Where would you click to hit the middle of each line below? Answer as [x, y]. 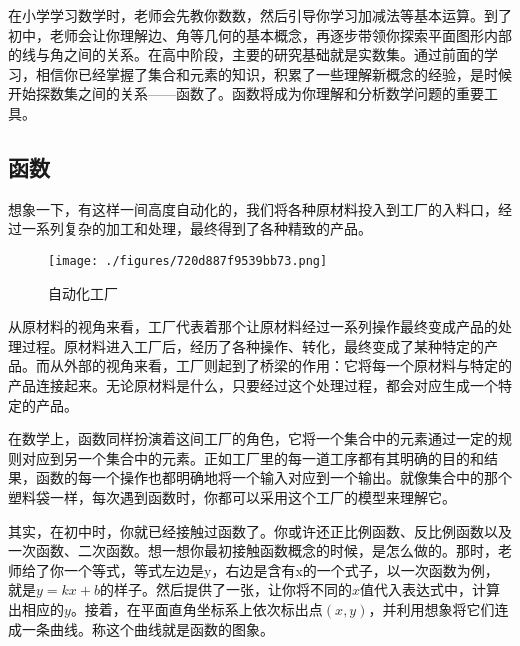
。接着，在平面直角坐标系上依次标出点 [196, 608]
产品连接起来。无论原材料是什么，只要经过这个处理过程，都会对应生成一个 [253, 384]
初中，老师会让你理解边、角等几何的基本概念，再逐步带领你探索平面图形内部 [260, 34]
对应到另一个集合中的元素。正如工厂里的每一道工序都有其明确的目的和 [252, 457]
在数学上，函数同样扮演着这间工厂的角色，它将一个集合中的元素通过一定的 [253, 438]
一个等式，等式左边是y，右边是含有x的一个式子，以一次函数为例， [281, 569]
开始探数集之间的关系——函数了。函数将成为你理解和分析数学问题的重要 [246, 93]
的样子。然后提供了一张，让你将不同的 [225, 589]
